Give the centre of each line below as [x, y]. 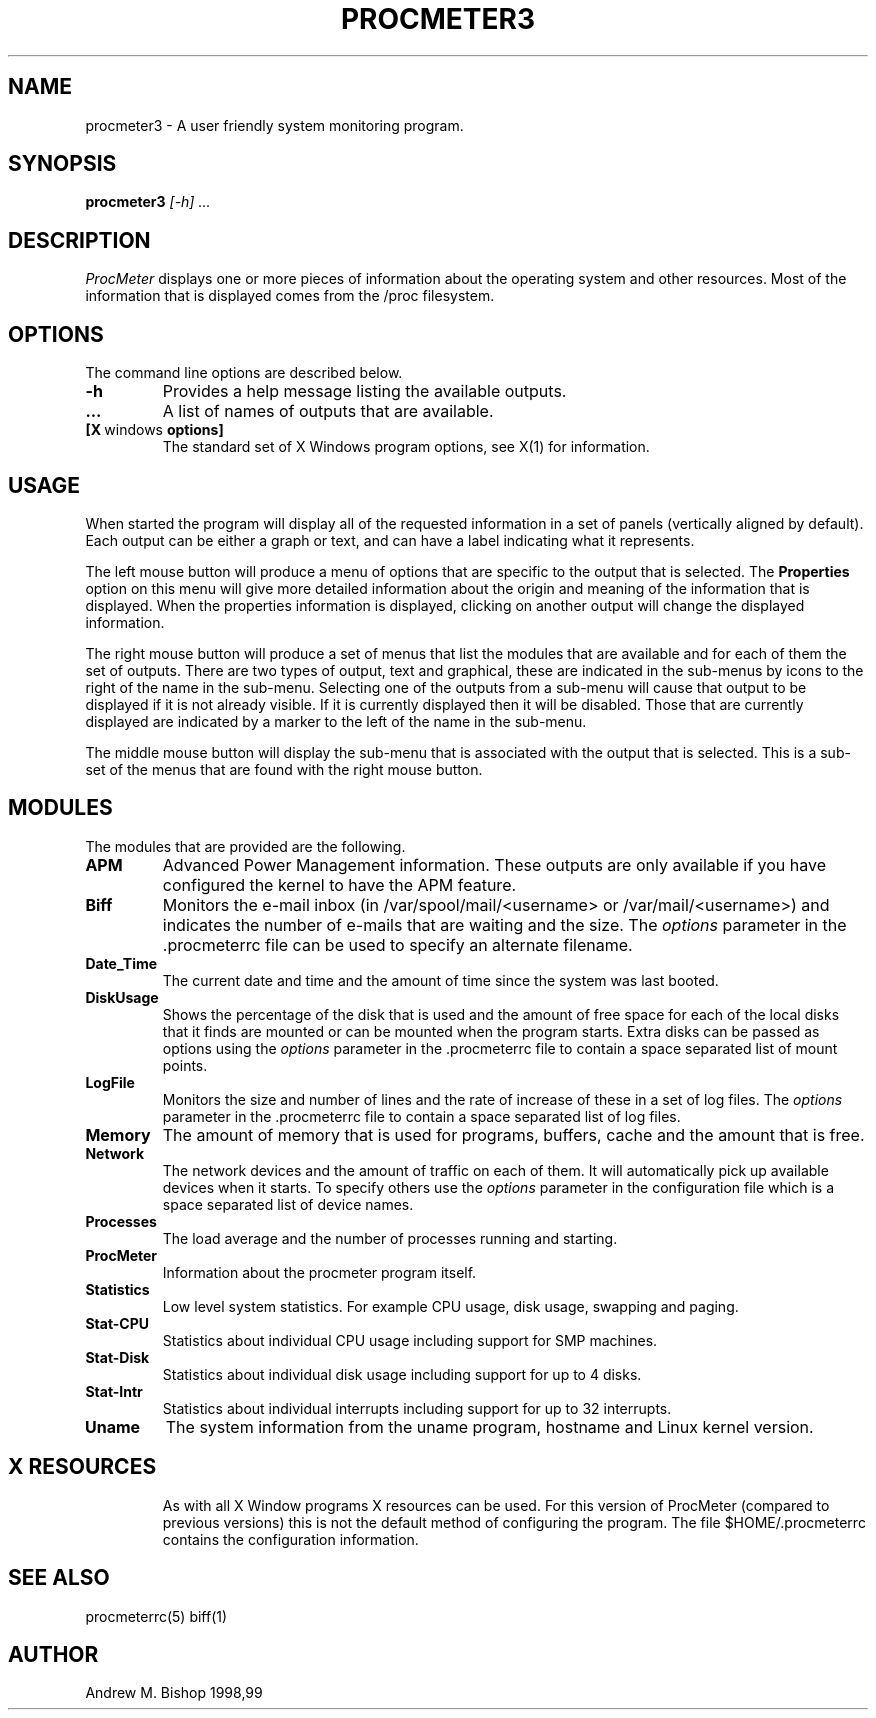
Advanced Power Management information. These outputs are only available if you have [494, 864]
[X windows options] [154, 430]
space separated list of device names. [288, 1204]
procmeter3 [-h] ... [148, 202]
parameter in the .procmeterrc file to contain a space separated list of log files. [421, 1116]
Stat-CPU [117, 1323]
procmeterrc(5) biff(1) [156, 1616]
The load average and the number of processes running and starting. [390, 1238]
